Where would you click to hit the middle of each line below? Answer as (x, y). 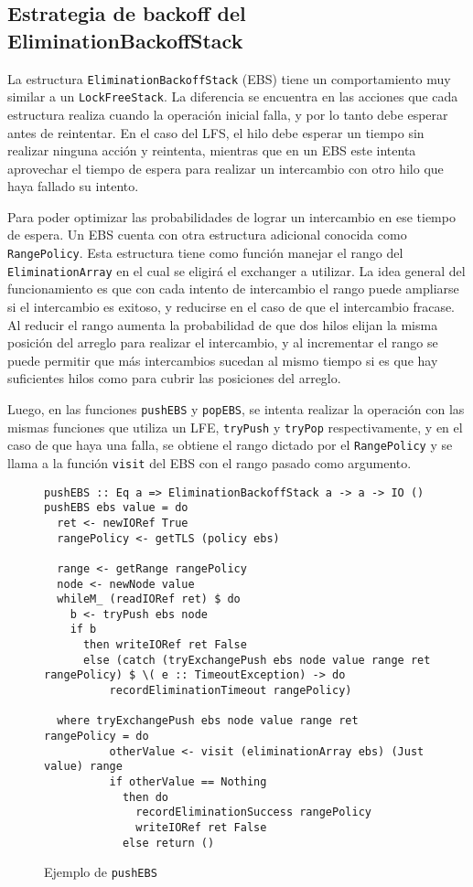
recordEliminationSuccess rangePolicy (253, 812)
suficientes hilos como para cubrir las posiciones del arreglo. (174, 378)
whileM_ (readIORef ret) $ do (149, 599)
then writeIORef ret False (165, 645)
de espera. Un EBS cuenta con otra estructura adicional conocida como (207, 235)
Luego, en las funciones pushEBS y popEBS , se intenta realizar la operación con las (236, 408)
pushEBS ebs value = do (116, 508)
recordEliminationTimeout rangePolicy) (231, 691)
